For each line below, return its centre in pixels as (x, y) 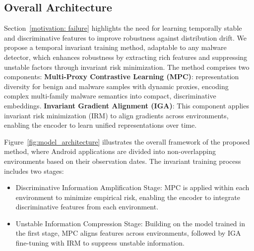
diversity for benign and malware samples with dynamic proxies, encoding (116, 86)
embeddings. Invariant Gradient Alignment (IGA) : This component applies (127, 105)
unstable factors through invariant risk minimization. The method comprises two (127, 67)
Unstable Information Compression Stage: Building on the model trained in (130, 223)
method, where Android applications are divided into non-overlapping (110, 151)
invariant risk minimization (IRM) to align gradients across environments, (116, 115)
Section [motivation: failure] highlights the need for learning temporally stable (123, 28)
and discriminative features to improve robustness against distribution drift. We (125, 37)
